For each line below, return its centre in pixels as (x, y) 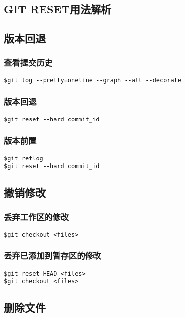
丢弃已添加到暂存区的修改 (53, 256)
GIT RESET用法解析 (58, 9)
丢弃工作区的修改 (36, 217)
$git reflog (23, 158)
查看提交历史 (28, 62)
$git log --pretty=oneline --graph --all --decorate (92, 80)
